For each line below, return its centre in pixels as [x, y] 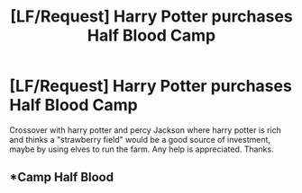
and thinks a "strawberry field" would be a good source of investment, [140, 139]
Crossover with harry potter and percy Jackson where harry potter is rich [146, 130]
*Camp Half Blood [62, 177]
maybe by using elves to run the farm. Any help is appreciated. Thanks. [142, 149]
